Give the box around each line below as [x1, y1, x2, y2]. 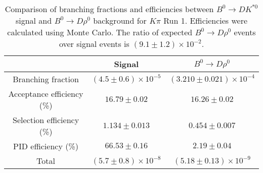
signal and [15, 15, 52, 26]
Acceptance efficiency [8, 88, 83, 99]
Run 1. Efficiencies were [163, 15, 248, 26]
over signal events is [59, 38, 129, 49]
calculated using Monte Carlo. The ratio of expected [7, 26, 193, 38]
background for [93, 15, 147, 26]
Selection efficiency [13, 114, 79, 126]
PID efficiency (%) [13, 140, 78, 152]
